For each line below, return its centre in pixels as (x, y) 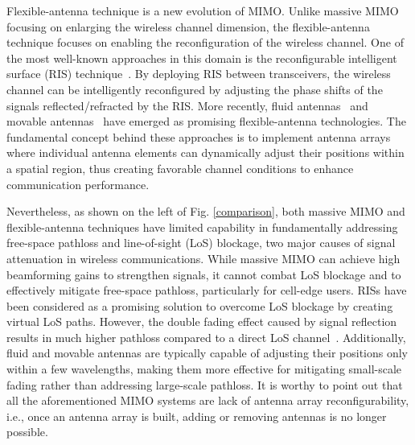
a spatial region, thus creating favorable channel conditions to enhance (180, 168)
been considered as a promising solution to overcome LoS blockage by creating (200, 305)
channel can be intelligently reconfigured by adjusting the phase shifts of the (195, 89)
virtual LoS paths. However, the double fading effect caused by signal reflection (202, 321)
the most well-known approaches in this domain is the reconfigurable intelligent (202, 58)
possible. (27, 432)
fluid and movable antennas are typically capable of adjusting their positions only (207, 353)
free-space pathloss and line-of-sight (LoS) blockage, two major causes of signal (201, 243)
